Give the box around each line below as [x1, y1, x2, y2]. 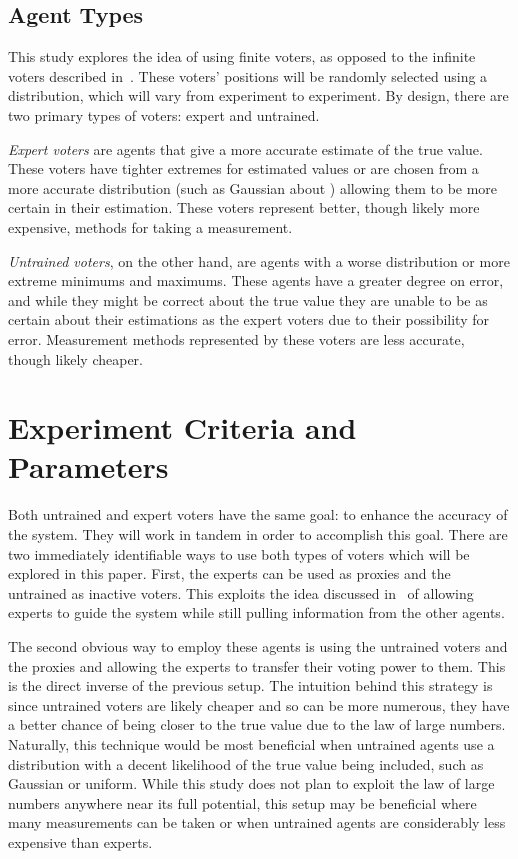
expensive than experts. [8, 831, 153, 852]
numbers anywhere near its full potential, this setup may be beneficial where [8, 792, 477, 813]
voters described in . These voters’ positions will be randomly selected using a [8, 65, 488, 86]
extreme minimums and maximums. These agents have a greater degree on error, [8, 270, 504, 291]
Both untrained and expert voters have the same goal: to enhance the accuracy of [8, 504, 508, 525]
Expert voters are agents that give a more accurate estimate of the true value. [8, 138, 483, 159]
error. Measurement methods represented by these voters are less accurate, [8, 328, 465, 349]
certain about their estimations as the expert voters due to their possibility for [8, 309, 489, 330]
